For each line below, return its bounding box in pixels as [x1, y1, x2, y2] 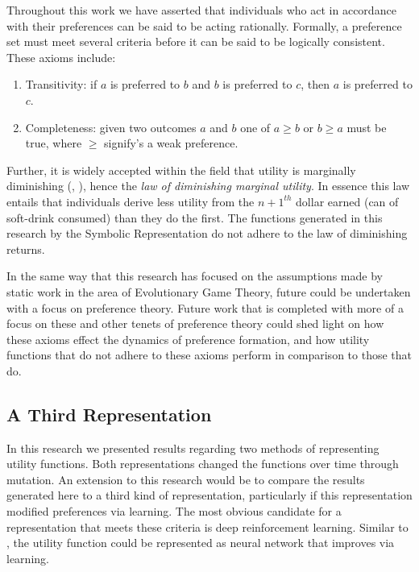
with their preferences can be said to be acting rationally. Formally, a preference [6, 17, 402, 34]
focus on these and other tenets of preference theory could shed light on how [6, 315, 384, 332]
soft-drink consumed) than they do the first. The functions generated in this [6, 209, 383, 226]
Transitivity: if [25, 76, 97, 93]
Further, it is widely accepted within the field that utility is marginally [6, 161, 356, 178]
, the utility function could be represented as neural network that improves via [6, 534, 395, 551]
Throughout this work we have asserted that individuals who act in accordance [6, 2, 396, 18]
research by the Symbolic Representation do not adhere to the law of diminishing [6, 225, 408, 242]
